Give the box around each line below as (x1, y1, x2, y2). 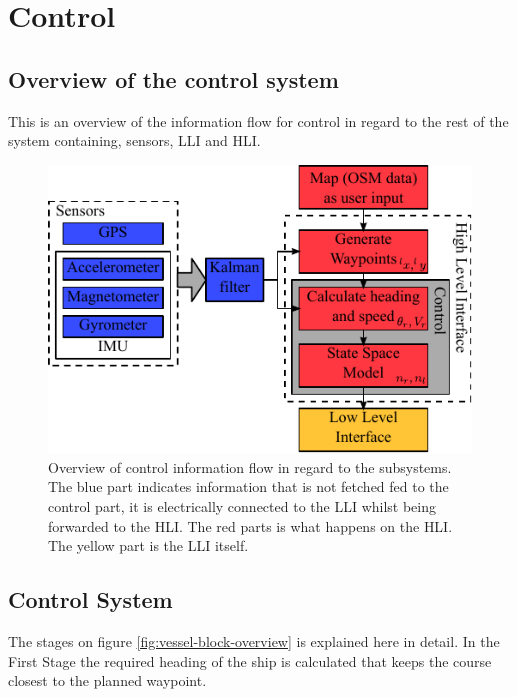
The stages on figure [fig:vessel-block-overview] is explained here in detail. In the (8, 630, 500, 651)
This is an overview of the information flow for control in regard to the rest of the (8, 110, 509, 131)
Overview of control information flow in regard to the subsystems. (48, 456, 452, 477)
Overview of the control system (8, 63, 339, 94)
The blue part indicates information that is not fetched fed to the (48, 476, 449, 497)
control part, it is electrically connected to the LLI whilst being (48, 495, 436, 516)
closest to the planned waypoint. (8, 670, 207, 691)
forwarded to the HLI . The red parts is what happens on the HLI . (48, 515, 453, 536)
